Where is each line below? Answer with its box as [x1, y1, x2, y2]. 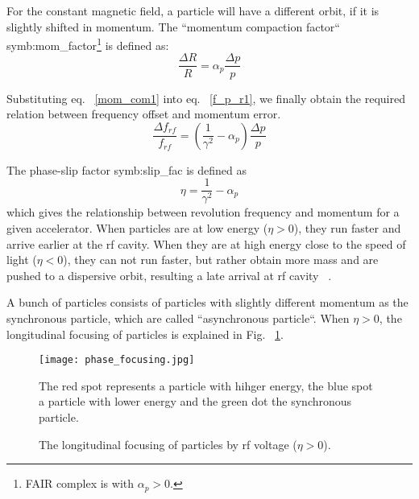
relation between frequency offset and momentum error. [6, 105, 281, 122]
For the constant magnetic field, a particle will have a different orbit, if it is [6, 2, 380, 19]
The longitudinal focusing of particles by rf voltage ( [39, 435, 297, 452]
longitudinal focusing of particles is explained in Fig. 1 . [6, 325, 284, 342]
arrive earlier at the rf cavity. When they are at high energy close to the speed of [6, 235, 406, 252]
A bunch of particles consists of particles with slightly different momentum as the [6, 294, 409, 311]
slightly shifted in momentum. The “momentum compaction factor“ [6, 18, 340, 35]
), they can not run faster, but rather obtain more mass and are [63, 251, 379, 268]
